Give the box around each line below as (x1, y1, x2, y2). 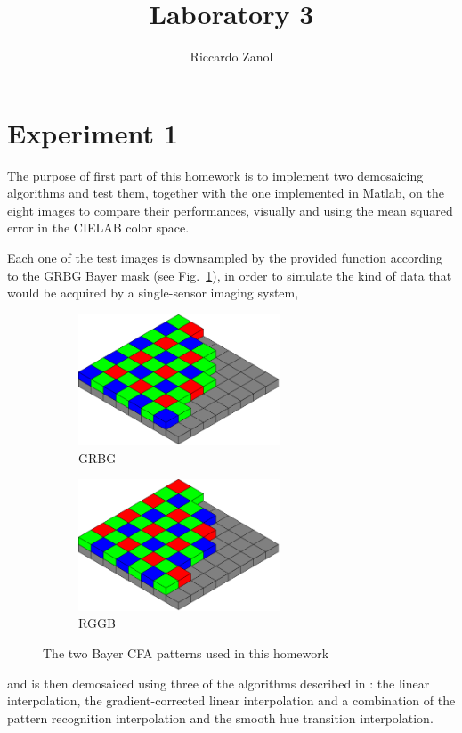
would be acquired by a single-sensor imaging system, (7, 283, 299, 302)
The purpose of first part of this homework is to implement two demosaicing (7, 166, 424, 184)
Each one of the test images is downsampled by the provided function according (7, 248, 443, 267)
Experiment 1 (7, 114, 178, 151)
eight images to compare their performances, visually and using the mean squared (7, 200, 453, 219)
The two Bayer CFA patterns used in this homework (43, 644, 329, 663)
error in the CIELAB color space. (7, 218, 190, 237)
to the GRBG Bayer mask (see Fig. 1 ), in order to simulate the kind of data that (7, 265, 452, 284)
